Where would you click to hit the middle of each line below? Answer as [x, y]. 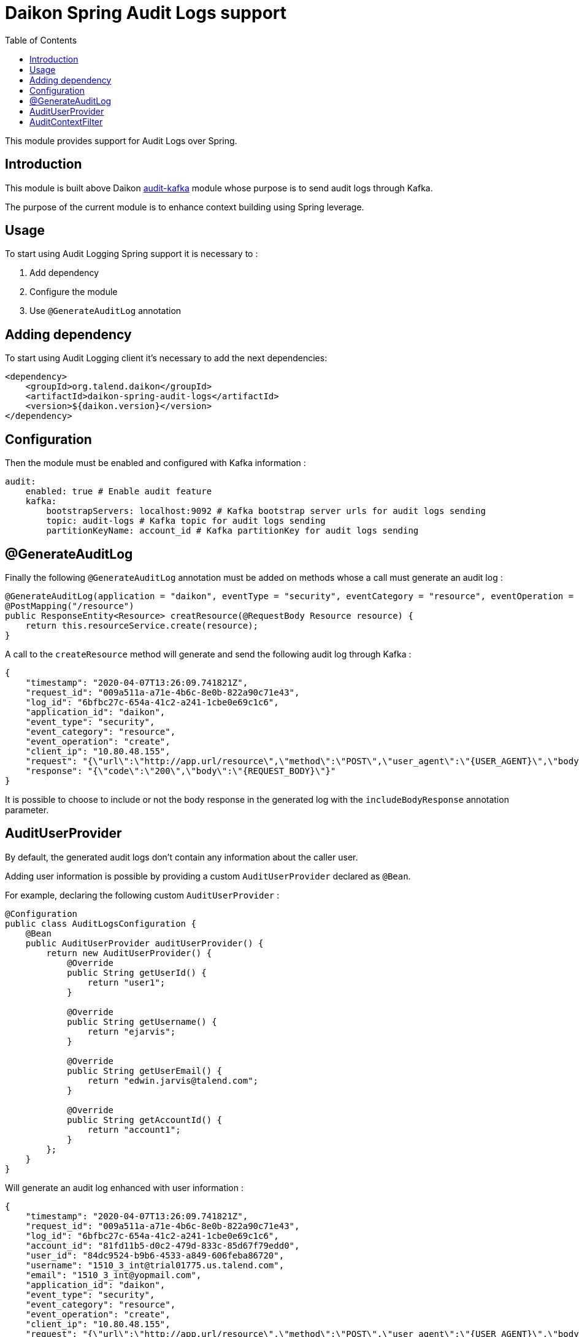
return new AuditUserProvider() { [129, 953]
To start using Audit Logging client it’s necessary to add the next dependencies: [166, 358]
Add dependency [64, 273]
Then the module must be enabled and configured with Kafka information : [155, 463]
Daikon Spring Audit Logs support [146, 13]
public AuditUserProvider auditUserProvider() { [144, 943]
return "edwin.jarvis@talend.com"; [173, 1080]
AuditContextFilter [66, 121]
